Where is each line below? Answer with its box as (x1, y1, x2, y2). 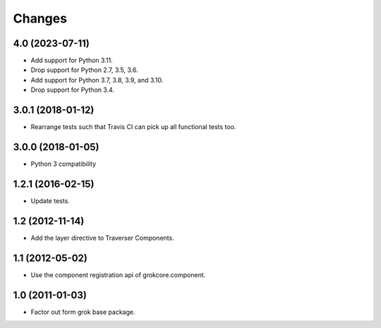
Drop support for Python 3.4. (30, 85, 115, 95)
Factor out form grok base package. (30, 308, 135, 316)
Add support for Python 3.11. (30, 56, 113, 65)
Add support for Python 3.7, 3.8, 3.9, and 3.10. (30, 75, 164, 84)
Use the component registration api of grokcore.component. (30, 270, 206, 279)
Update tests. (30, 196, 70, 205)
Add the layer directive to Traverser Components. (30, 233, 174, 242)
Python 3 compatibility (30, 159, 97, 169)
